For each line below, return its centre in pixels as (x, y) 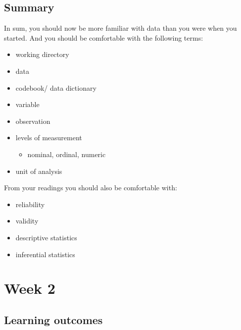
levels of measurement (49, 137)
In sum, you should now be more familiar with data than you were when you (120, 28)
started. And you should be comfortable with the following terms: (104, 37)
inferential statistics (45, 254)
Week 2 (30, 288)
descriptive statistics (46, 237)
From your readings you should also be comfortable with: (91, 188)
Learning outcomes (53, 319)
